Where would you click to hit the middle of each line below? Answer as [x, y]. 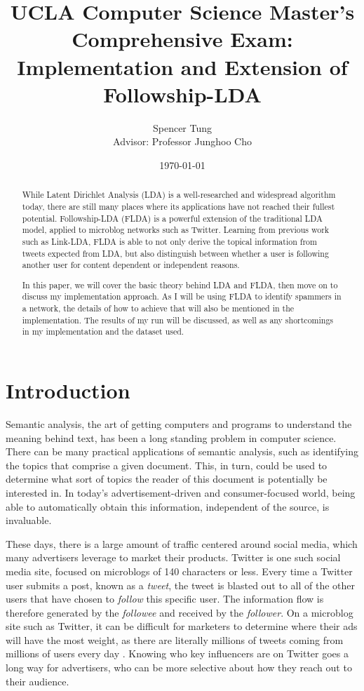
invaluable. [29, 520]
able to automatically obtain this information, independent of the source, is [168, 506]
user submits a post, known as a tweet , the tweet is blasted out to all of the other [181, 585]
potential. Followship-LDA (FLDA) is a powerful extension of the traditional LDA [172, 218]
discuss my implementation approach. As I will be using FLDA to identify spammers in [182, 296]
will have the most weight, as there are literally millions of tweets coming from [175, 639]
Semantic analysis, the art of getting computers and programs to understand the [179, 423]
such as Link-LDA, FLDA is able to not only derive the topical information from [169, 241]
